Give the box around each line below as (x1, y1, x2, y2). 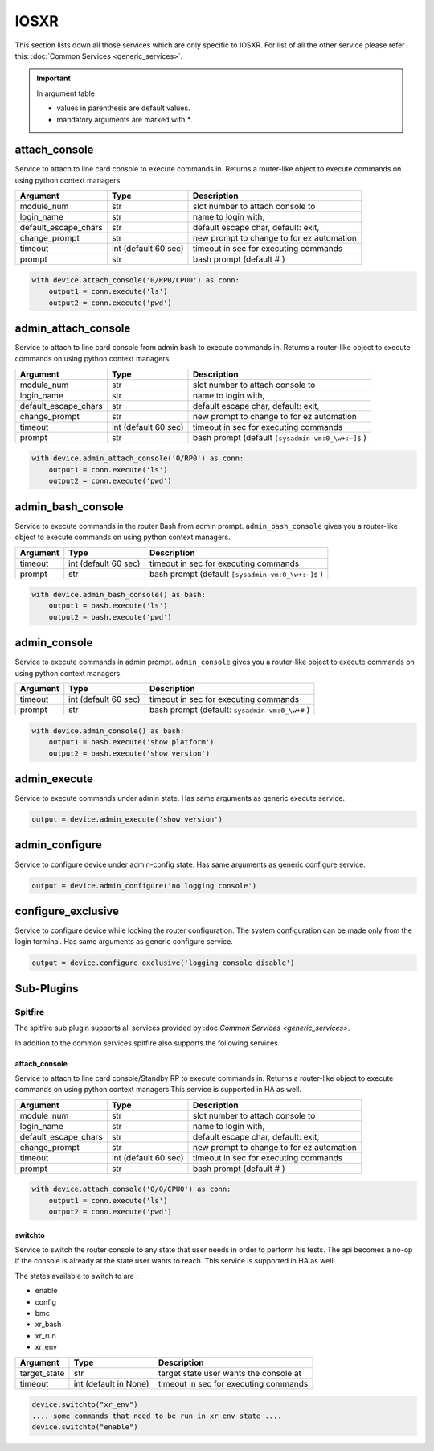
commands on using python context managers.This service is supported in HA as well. (14, 1085, 301, 1094)
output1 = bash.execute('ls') (48, 601, 168, 611)
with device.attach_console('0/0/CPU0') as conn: (31, 1185, 231, 1194)
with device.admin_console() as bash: (31, 726, 185, 736)
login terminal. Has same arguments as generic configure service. (14, 937, 233, 946)
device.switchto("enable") (31, 1422, 138, 1432)
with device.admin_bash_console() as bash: (31, 590, 207, 600)
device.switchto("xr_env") (31, 1400, 138, 1409)
